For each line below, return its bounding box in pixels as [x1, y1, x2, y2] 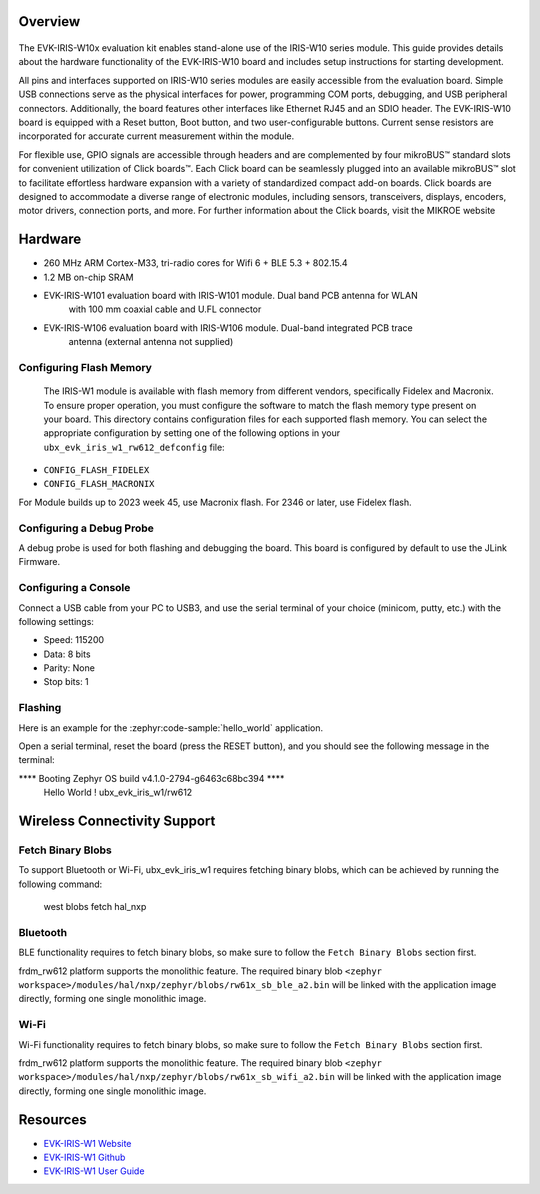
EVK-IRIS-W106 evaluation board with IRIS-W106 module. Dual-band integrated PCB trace [43, 321, 414, 334]
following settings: [18, 615, 95, 627]
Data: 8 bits [43, 648, 91, 660]
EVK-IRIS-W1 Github [43, 1151, 126, 1164]
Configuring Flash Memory [18, 360, 152, 374]
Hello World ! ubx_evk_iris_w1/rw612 [43, 786, 193, 799]
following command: [18, 878, 103, 890]
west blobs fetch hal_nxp [43, 901, 147, 913]
